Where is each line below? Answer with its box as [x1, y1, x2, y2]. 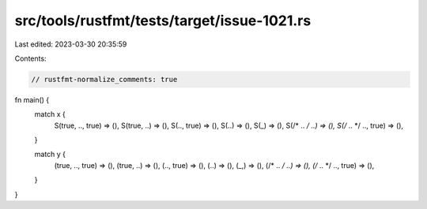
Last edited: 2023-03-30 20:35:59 [14, 39, 127, 49]
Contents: [14, 54, 47, 63]
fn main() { [14, 95, 50, 104]
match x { [34, 110, 66, 119]
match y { [34, 150, 66, 159]
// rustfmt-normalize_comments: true [31, 75, 178, 84]
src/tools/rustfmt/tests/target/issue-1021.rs [14, 12, 312, 29]
